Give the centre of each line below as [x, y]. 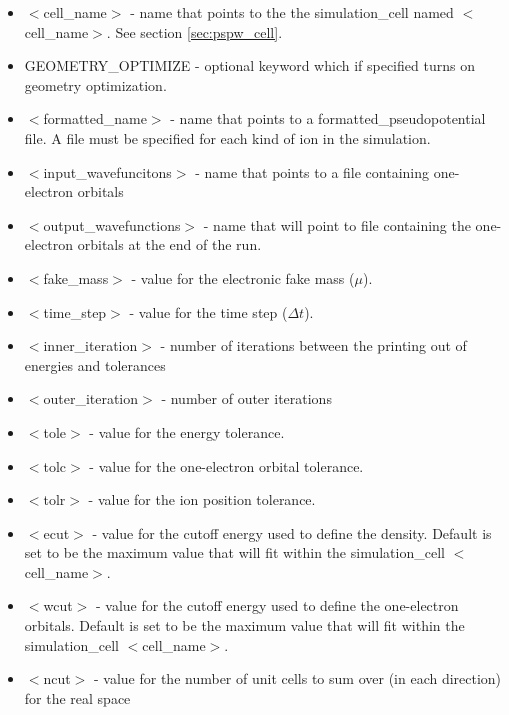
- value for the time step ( [208, 311]
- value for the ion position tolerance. [202, 499]
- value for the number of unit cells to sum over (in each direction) [298, 678]
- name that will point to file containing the [337, 224]
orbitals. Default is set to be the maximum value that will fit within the [244, 625]
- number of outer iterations [246, 398]
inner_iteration [90, 345]
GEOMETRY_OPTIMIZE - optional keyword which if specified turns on [249, 65]
